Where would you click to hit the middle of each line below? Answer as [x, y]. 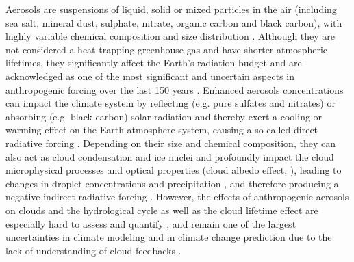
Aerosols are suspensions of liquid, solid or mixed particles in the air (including [171, 9]
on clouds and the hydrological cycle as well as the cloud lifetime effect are [162, 210]
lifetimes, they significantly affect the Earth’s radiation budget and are [154, 63]
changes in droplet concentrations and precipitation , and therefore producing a [172, 183]
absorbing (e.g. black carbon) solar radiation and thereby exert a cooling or [164, 116]
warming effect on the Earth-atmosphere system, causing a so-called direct [162, 130]
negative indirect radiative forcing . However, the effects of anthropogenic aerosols [177, 197]
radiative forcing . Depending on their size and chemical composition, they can [170, 143]
